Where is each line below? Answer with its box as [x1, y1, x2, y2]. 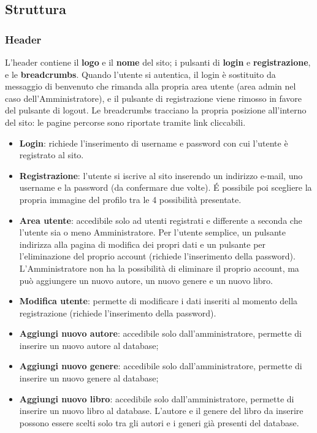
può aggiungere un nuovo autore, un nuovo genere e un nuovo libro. [19, 274, 273, 286]
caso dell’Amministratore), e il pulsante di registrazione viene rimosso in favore [5, 91, 302, 104]
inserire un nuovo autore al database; [19, 339, 159, 351]
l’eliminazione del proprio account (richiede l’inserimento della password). [19, 250, 296, 262]
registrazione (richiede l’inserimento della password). [19, 306, 216, 319]
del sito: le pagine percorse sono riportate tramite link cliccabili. [5, 115, 246, 128]
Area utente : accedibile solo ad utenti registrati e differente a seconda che [19, 213, 302, 226]
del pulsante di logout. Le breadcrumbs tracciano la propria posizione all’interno [5, 104, 307, 117]
